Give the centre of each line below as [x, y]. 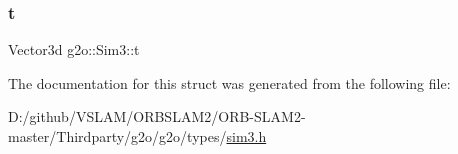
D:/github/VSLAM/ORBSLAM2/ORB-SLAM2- [157, 116]
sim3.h [246, 136]
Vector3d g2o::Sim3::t [74, 49]
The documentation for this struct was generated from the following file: [229, 82]
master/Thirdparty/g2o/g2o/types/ [117, 136]
